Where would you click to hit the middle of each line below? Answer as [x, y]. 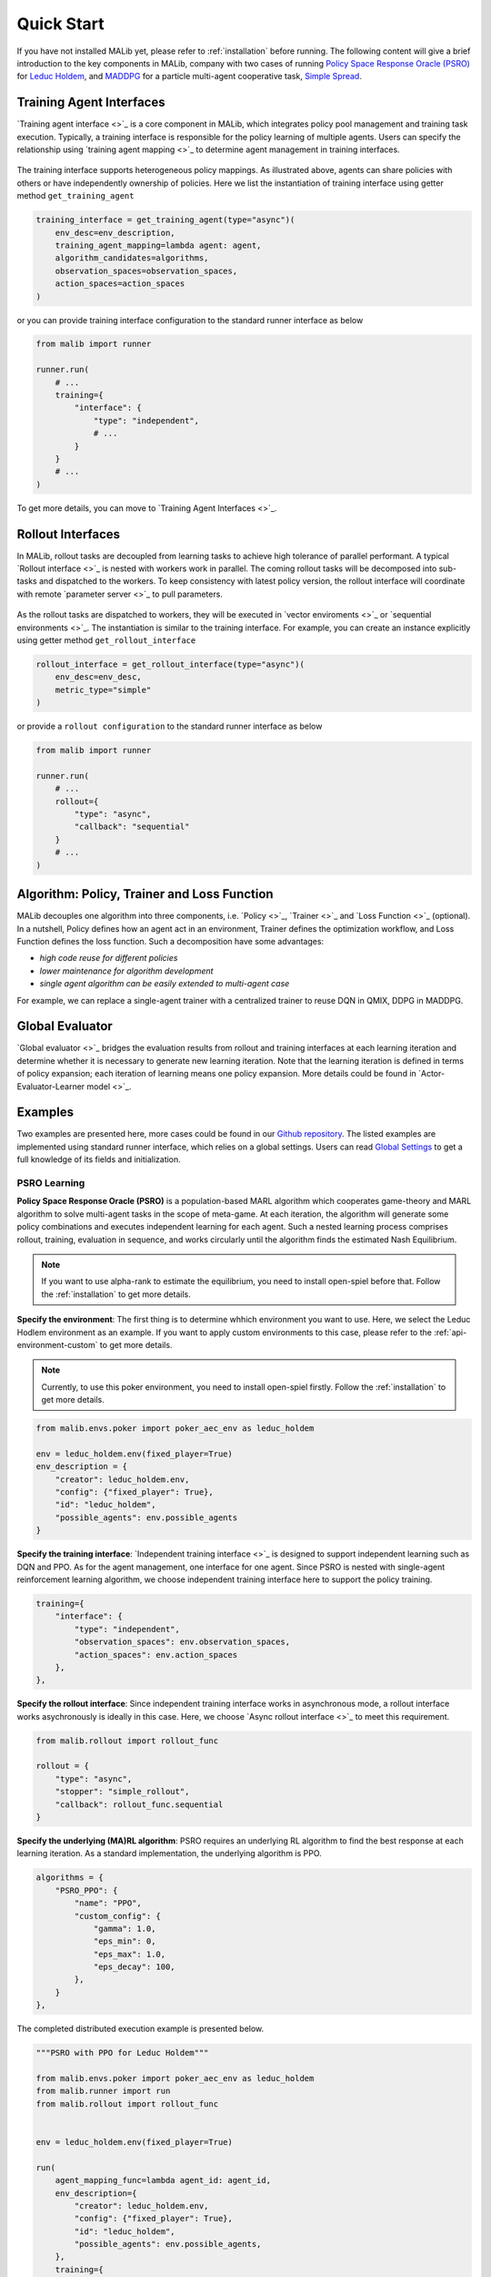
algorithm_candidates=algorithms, [132, 258]
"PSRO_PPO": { [86, 1890]
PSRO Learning [51, 1183]
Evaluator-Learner [51, 1086]
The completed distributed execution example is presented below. [140, 2029]
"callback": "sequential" [132, 827]
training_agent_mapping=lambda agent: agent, [158, 245]
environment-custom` [57, 1344]
